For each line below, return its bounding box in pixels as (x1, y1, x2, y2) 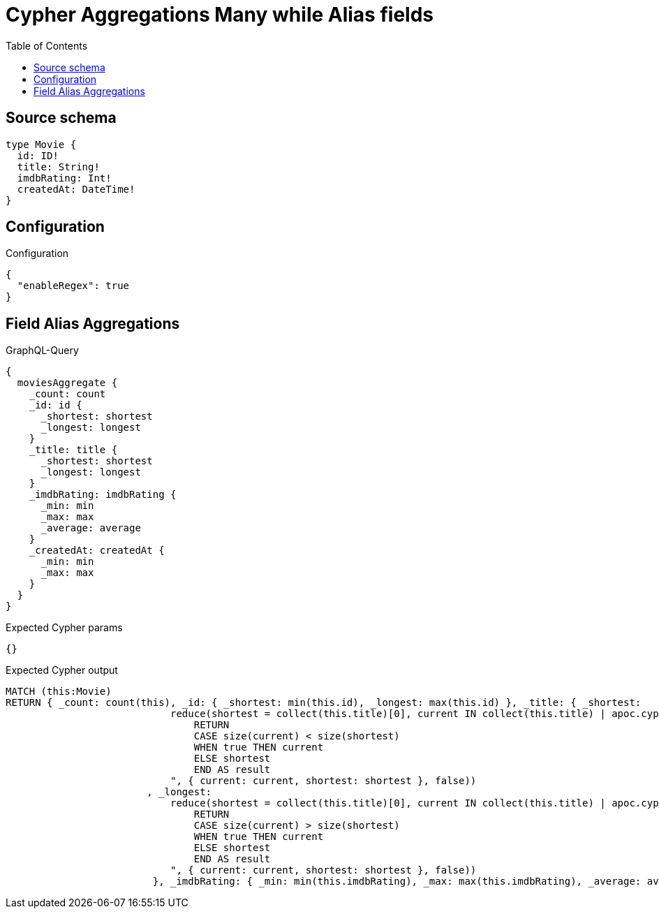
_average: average (40, 522, 141, 534)
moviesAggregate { (17, 377, 118, 389)
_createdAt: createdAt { (29, 545, 165, 556)
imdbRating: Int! (17, 172, 112, 184)
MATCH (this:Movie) (6, 686, 112, 698)
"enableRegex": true (17, 280, 130, 292)
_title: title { (29, 444, 118, 456)
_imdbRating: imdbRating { (29, 489, 177, 501)
